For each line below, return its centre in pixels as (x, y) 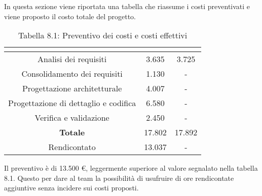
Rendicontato (72, 147)
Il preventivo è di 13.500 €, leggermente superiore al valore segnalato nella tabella (131, 168)
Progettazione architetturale (72, 88)
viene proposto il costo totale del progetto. (70, 16)
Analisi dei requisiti (72, 59)
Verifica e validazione (72, 118)
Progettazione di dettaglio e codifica (72, 103)
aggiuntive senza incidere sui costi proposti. (71, 188)
